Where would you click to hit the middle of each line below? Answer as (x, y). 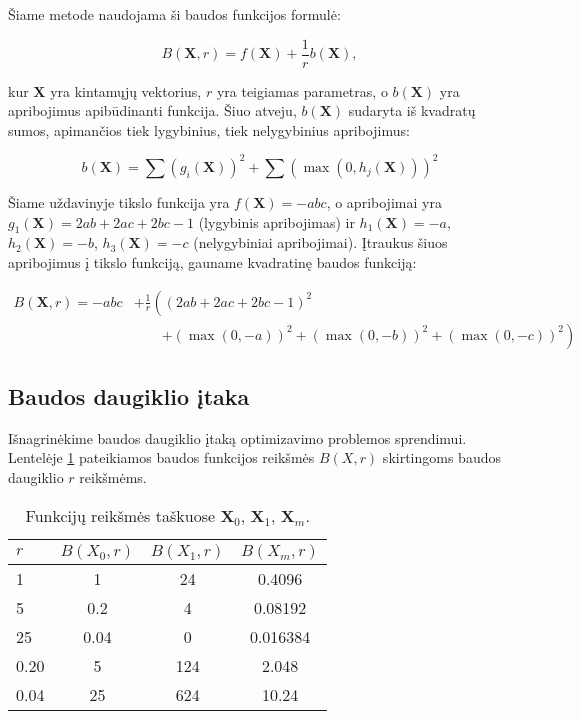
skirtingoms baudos (441, 457)
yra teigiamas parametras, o (302, 90)
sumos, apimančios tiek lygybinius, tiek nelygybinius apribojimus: (209, 129)
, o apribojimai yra (384, 201)
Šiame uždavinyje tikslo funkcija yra (119, 201)
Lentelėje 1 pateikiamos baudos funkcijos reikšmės (161, 457)
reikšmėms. (113, 476)
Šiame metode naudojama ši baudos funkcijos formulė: (174, 14)
